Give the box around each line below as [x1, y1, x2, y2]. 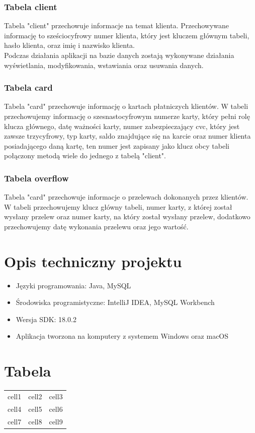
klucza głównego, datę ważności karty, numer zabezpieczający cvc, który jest [4, 120, 240, 131]
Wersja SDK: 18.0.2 [16, 314, 76, 324]
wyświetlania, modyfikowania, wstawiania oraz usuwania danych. [4, 59, 204, 70]
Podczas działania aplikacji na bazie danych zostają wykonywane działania [4, 50, 234, 60]
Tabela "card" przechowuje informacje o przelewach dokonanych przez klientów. [4, 192, 248, 202]
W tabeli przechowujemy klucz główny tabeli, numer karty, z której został [4, 201, 232, 212]
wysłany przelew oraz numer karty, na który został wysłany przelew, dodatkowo [4, 211, 250, 222]
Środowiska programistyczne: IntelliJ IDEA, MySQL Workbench [16, 297, 215, 307]
